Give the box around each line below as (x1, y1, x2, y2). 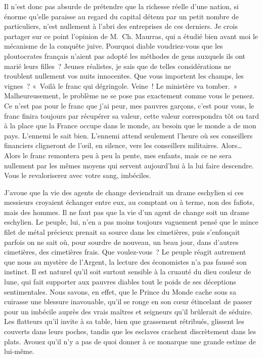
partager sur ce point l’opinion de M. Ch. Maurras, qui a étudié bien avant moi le (4, 30, 258, 41)
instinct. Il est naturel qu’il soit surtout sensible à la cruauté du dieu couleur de (4, 266, 251, 277)
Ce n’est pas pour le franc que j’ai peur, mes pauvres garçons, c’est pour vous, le (4, 100, 254, 111)
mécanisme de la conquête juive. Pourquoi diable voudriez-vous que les (4, 41, 223, 51)
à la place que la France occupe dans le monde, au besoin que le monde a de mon (4, 120, 256, 131)
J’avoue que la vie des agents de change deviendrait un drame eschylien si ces (4, 187, 244, 197)
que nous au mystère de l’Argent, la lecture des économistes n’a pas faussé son (4, 256, 247, 267)
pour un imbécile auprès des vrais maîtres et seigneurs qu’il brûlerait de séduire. (4, 306, 253, 316)
